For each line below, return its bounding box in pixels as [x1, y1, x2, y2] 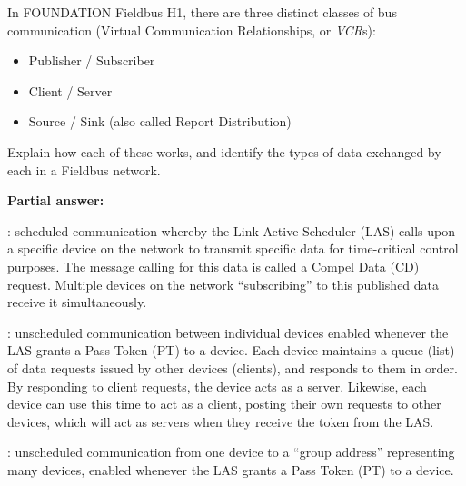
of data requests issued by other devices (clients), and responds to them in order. [7, 358, 458, 377]
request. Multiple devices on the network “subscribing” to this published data [7, 274, 440, 293]
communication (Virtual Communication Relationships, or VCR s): [7, 20, 376, 39]
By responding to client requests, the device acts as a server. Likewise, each [7, 376, 427, 395]
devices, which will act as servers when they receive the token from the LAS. [7, 412, 434, 431]
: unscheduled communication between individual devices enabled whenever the [7, 322, 449, 342]
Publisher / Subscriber [28, 51, 155, 70]
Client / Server [28, 81, 113, 100]
